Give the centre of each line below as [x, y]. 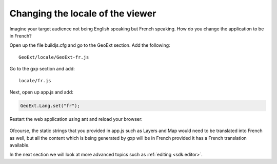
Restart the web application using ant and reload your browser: [76, 119]
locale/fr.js [35, 80]
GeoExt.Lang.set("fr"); [50, 106]
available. [20, 145]
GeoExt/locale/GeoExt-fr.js [54, 57]
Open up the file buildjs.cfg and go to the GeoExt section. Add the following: [90, 45]
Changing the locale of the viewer [83, 13]
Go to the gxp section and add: [42, 69]
